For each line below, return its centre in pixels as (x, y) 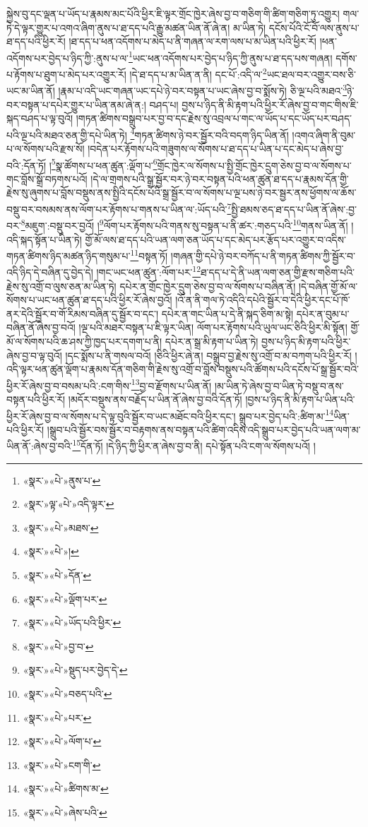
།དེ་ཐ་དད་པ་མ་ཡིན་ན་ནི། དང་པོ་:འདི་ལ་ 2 (198, 73)
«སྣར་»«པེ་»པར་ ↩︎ (57, 717)
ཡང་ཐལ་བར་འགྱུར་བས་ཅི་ (311, 74)
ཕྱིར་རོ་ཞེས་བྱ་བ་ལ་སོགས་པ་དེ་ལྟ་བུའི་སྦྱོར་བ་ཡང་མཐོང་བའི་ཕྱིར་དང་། (121, 416)
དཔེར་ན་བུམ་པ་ (323, 313)
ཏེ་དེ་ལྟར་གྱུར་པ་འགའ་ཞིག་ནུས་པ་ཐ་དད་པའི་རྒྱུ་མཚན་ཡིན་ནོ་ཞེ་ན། (118, 27)
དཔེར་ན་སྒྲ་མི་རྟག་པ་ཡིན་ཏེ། (212, 341)
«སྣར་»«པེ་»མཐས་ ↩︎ (61, 527)
